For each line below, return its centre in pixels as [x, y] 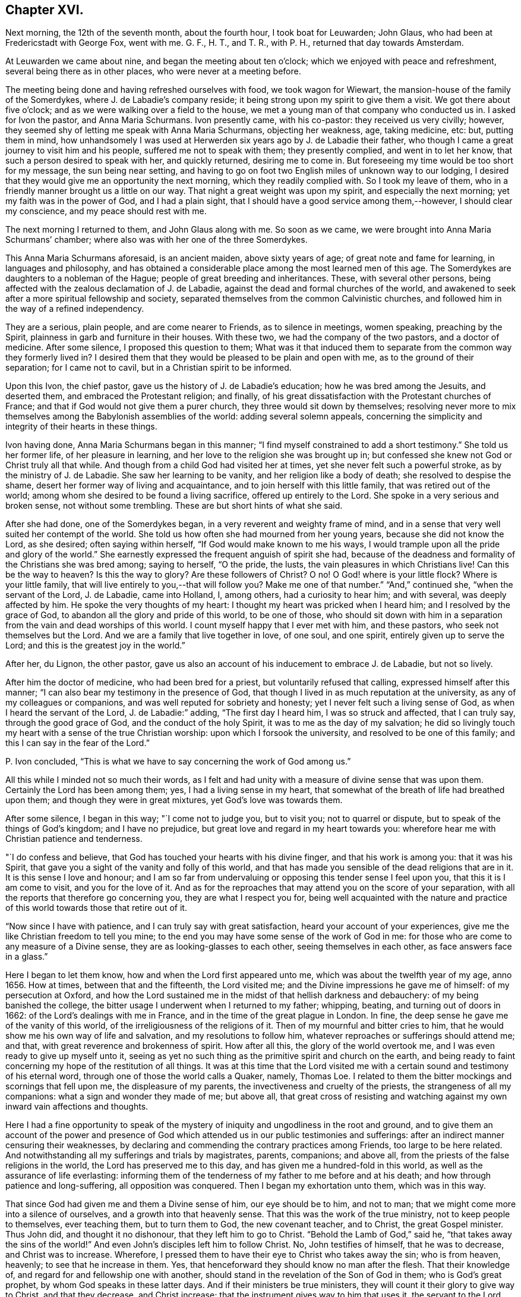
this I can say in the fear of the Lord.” [78, 743]
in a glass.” [27, 957]
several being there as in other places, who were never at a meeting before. [153, 71]
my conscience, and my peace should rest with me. [106, 211]
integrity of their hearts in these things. [81, 427]
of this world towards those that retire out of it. [96, 908]
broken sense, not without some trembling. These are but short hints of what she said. [174, 506]
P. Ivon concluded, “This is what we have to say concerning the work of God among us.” [178, 762]
